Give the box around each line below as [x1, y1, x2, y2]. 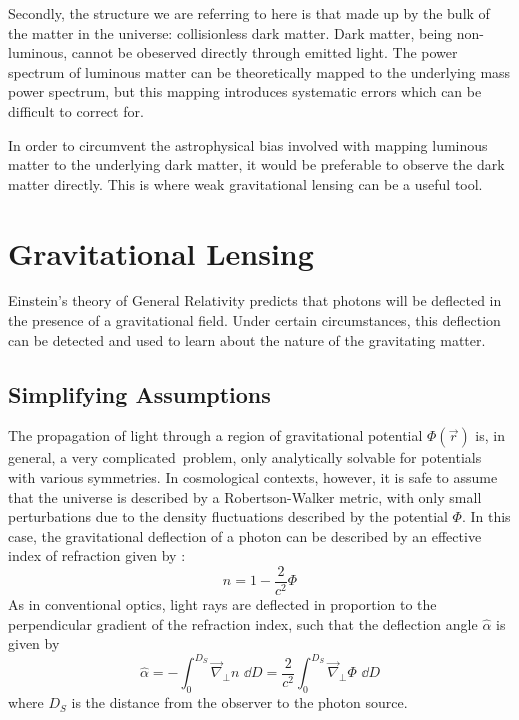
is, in [475, 425, 505, 446]
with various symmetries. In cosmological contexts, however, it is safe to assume [8, 467, 498, 488]
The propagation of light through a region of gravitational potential [8, 425, 423, 446]
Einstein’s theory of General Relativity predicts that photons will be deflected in [8, 290, 502, 311]
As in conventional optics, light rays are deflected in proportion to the [8, 594, 437, 615]
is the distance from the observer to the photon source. [71, 692, 408, 713]
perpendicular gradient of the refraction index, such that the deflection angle [8, 613, 478, 634]
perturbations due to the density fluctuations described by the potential [8, 506, 448, 527]
